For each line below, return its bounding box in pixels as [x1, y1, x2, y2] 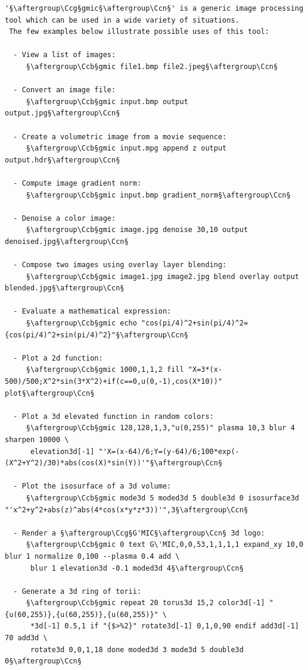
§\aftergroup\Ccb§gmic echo [26, 319, 137, 328]
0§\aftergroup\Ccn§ [5, 657, 82, 666]
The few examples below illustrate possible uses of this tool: [9, 27, 269, 36]
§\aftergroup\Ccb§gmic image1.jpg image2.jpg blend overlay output [26, 272, 299, 281]
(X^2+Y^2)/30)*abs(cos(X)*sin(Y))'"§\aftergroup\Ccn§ [5, 459, 223, 468]
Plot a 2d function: [21, 353, 103, 362]
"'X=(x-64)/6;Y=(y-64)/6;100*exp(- [98, 447, 239, 456]
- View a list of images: [13, 51, 116, 60]
